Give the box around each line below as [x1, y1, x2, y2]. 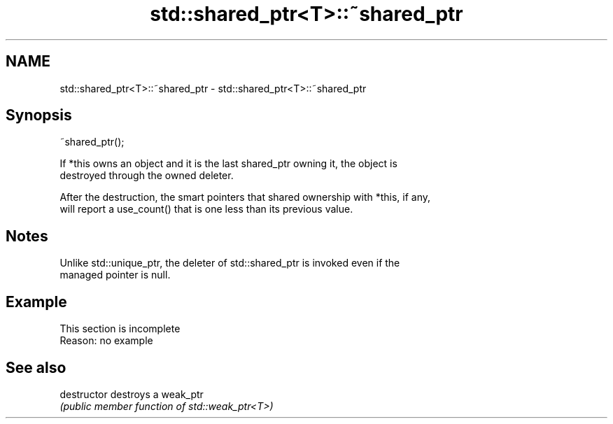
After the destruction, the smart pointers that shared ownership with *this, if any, [59, 191, 431, 204]
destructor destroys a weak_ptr [59, 388, 204, 400]
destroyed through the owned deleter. [59, 169, 234, 182]
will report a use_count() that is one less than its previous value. [59, 203, 353, 215]
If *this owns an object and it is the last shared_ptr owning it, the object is [59, 157, 397, 170]
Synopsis [6, 106, 72, 125]
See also [6, 358, 66, 376]
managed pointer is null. [59, 269, 171, 281]
